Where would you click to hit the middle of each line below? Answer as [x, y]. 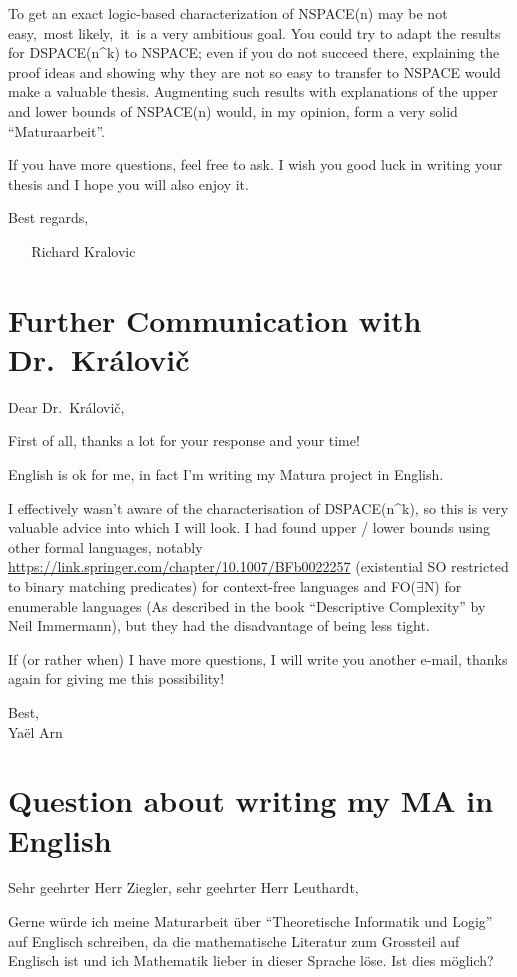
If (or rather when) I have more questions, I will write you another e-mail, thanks [258, 658]
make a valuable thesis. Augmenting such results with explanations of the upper [253, 91]
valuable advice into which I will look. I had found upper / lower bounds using [249, 527]
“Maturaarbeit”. [56, 130]
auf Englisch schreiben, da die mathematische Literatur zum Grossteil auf [234, 940]
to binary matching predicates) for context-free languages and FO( [212, 586]
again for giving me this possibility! [116, 678]
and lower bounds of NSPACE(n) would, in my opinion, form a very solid [233, 110]
